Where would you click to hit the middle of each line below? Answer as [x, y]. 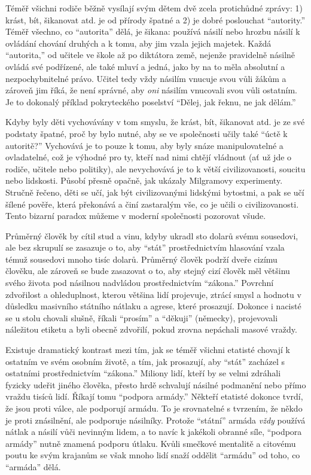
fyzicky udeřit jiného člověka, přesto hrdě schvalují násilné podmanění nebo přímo [156, 384]
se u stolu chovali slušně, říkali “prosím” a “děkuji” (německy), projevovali [142, 317]
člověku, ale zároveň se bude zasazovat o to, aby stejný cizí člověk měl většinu [148, 271]
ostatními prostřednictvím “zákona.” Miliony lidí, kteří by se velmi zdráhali [143, 373]
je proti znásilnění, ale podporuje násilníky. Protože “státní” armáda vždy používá [155, 420]
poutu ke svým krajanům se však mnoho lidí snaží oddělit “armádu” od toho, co [153, 455]
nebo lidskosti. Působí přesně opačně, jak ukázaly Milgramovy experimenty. [144, 180]
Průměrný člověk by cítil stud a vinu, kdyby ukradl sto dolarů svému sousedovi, [152, 235]
